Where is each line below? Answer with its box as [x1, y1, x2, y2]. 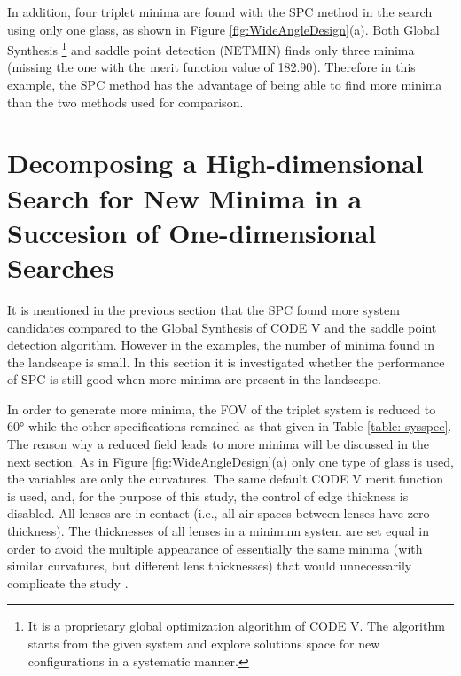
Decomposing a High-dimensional [7, 145, 424, 181]
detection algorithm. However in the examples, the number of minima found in [7, 335, 435, 354]
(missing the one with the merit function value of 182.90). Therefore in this [7, 58, 416, 76]
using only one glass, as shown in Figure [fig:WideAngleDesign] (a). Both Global [7, 20, 440, 38]
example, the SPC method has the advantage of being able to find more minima [7, 75, 442, 94]
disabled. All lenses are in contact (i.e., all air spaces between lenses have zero [7, 504, 430, 523]
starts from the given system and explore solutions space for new [27, 634, 380, 652]
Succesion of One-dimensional [7, 214, 377, 250]
